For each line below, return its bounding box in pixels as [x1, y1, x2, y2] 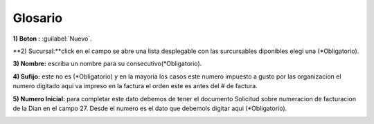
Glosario [12, 10, 62, 25]
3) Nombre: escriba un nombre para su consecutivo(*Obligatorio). [12, 59, 202, 68]
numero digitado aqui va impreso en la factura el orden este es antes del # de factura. [12, 82, 258, 90]
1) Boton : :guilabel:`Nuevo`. [12, 34, 93, 43]
